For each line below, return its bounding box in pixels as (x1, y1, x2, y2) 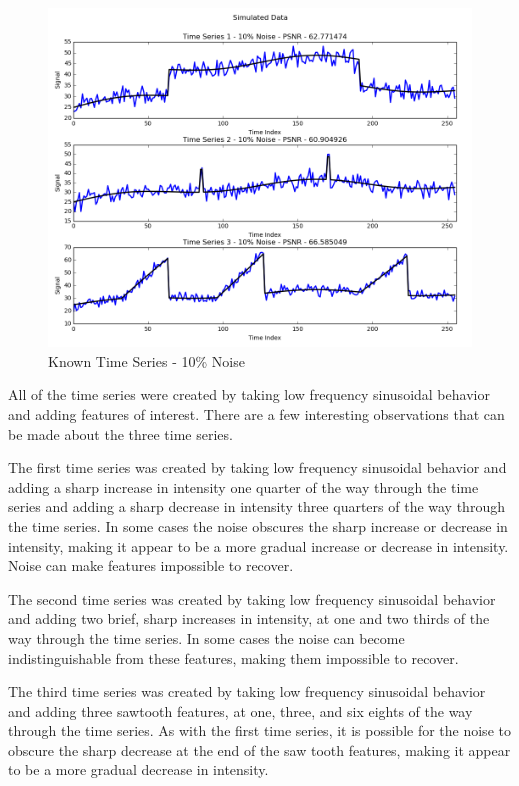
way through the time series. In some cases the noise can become (8, 627, 405, 648)
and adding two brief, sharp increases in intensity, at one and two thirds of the (8, 608, 490, 629)
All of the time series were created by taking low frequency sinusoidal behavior (8, 384, 490, 405)
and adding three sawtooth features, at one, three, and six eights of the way (8, 700, 473, 721)
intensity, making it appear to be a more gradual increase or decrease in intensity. (8, 535, 509, 556)
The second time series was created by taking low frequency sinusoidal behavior (8, 588, 496, 609)
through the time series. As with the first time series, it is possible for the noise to (8, 720, 511, 741)
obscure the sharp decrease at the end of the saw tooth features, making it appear (8, 739, 511, 760)
